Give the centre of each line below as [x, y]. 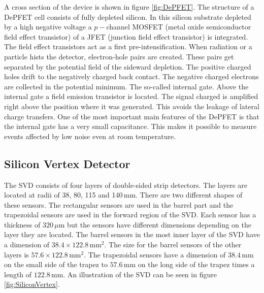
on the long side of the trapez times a [196, 264]
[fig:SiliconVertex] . [32, 284]
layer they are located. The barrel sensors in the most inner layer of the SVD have [132, 234]
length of [18, 274]
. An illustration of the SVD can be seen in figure [140, 274]
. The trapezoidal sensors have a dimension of [155, 254]
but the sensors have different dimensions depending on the [159, 224]
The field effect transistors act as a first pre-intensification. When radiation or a [128, 46]
